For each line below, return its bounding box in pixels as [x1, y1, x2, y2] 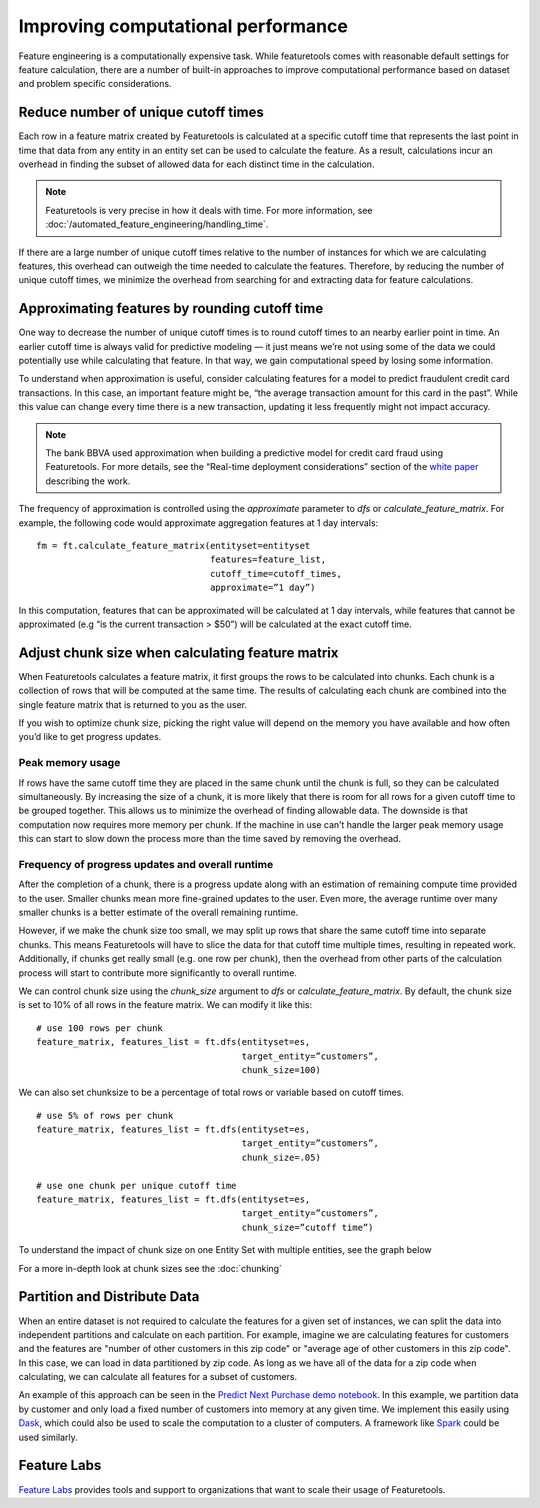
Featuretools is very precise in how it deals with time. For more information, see [45, 204, 373, 216]
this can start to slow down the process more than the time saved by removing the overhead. [18, 833, 402, 845]
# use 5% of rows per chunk [36, 1110, 174, 1121]
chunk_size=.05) [241, 1151, 322, 1163]
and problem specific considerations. [18, 78, 172, 90]
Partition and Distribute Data [18, 1288, 200, 1305]
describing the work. [45, 475, 131, 487]
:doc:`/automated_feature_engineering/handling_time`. [45, 218, 269, 230]
